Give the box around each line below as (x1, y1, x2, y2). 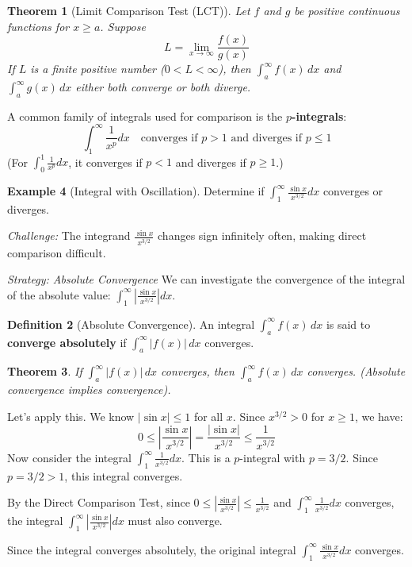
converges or (322, 183, 383, 199)
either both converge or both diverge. (75, 79, 251, 95)
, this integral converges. (64, 467, 183, 484)
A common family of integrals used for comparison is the (7, 107, 283, 124)
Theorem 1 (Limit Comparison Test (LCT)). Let (7, 2, 250, 18)
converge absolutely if (7, 334, 127, 350)
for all (193, 407, 223, 424)
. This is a (181, 449, 231, 465)
